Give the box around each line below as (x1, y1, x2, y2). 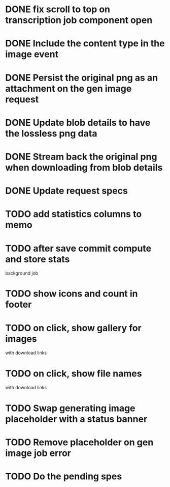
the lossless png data (5, 127, 97, 139)
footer (5, 299, 32, 310)
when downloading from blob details (5, 161, 163, 173)
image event (5, 48, 59, 60)
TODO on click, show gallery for (5, 322, 142, 334)
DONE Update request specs (5, 185, 128, 197)
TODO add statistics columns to (5, 208, 142, 220)
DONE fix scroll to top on (5, 4, 111, 15)
